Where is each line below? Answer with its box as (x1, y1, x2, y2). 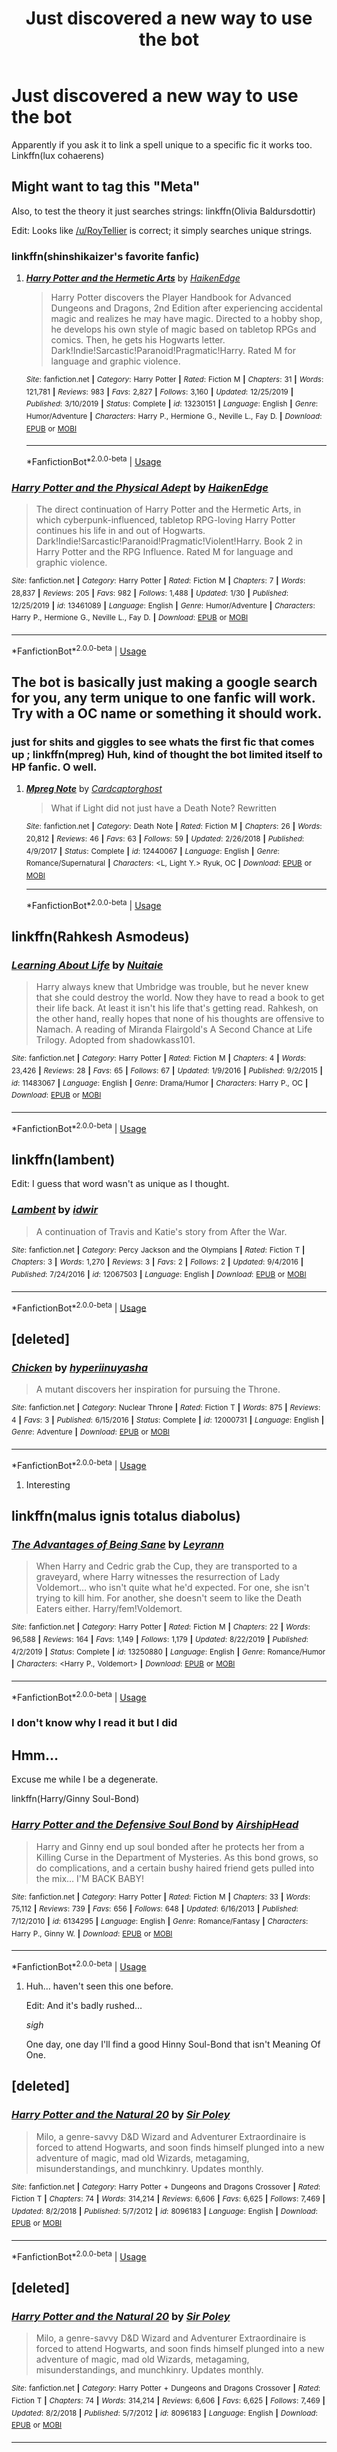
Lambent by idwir (11, 1203, 99, 1217)
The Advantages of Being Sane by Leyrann (11, 1537, 224, 1551)
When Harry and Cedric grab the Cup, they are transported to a (35, 1560, 298, 1572)
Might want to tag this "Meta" (11, 178, 201, 196)
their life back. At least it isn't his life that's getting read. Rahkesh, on (35, 1002, 319, 1014)
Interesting (25, 1478, 71, 1491)
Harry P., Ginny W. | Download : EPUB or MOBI (11, 1928, 173, 1939)
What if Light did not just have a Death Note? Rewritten (50, 802, 278, 814)
